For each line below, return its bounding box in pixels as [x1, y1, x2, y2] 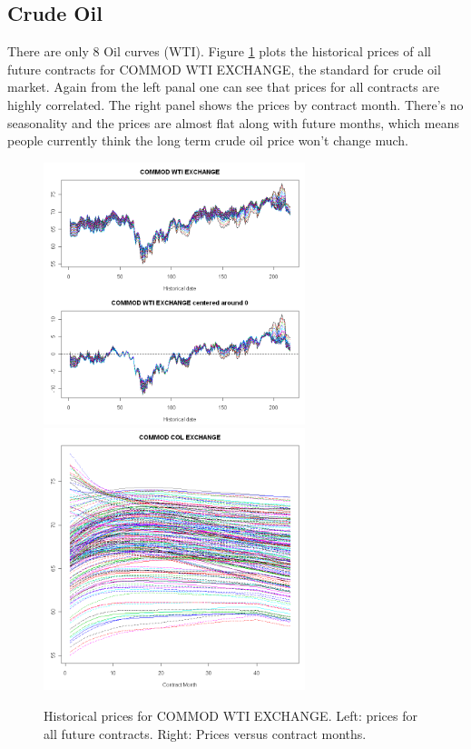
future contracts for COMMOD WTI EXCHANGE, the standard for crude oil [7, 59, 441, 78]
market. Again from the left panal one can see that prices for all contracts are [7, 77, 440, 96]
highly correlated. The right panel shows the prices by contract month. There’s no [7, 95, 464, 114]
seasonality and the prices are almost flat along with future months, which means [7, 113, 459, 132]
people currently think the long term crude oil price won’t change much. [7, 131, 408, 150]
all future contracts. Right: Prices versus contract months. [44, 724, 367, 743]
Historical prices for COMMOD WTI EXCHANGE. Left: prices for [44, 705, 417, 724]
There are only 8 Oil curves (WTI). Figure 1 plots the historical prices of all [7, 42, 432, 61]
